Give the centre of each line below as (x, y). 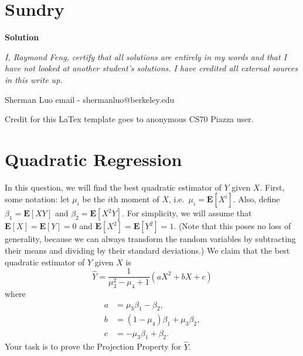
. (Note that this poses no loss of (232, 226)
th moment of (135, 199)
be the (93, 199)
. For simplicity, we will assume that (187, 213)
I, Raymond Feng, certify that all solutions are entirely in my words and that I (146, 56)
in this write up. (34, 79)
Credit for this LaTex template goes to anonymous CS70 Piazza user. (129, 119)
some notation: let (37, 199)
